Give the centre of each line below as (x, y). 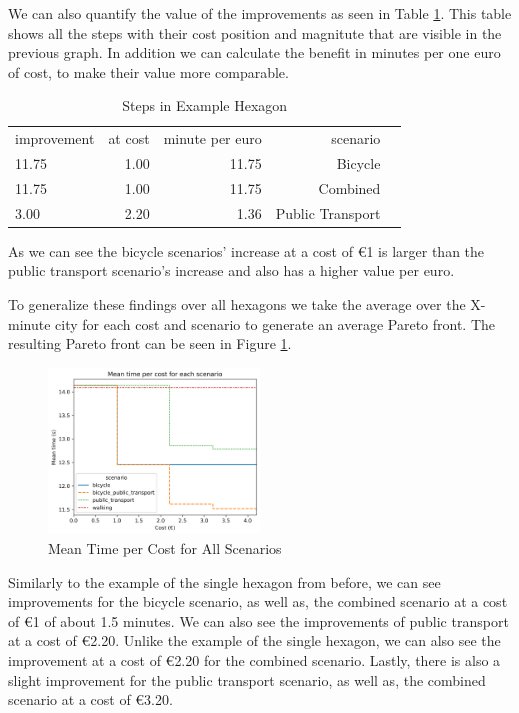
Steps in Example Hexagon (205, 105)
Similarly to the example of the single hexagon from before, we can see (224, 581)
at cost (129, 138)
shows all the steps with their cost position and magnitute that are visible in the (255, 32)
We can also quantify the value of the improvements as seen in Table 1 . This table (260, 13)
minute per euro (212, 138)
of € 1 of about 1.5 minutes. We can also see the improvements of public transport (258, 620)
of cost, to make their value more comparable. (148, 71)
